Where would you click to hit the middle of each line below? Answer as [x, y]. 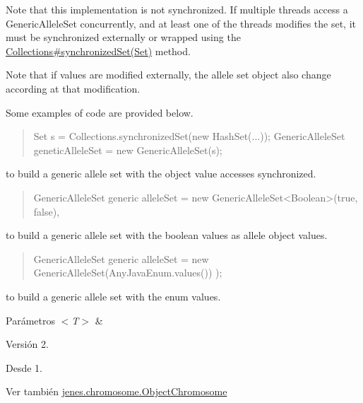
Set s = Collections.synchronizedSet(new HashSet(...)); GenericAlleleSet [189, 136]
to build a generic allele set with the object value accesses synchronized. [161, 174]
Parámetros [30, 320]
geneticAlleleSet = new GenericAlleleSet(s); [128, 150]
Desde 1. [24, 367]
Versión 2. [27, 344]
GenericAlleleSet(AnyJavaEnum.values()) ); [128, 273]
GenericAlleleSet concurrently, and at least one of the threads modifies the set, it [181, 23]
